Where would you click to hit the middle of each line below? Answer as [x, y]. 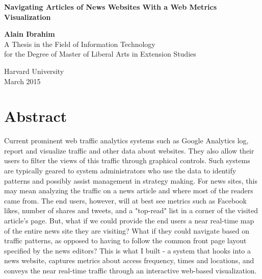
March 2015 [22, 81]
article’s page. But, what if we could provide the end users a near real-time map [129, 221]
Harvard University [34, 71]
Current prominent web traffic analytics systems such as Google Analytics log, [126, 141]
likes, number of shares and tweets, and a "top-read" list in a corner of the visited [131, 210]
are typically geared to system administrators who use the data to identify [120, 171]
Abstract [36, 116]
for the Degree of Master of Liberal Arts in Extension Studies [100, 54]
